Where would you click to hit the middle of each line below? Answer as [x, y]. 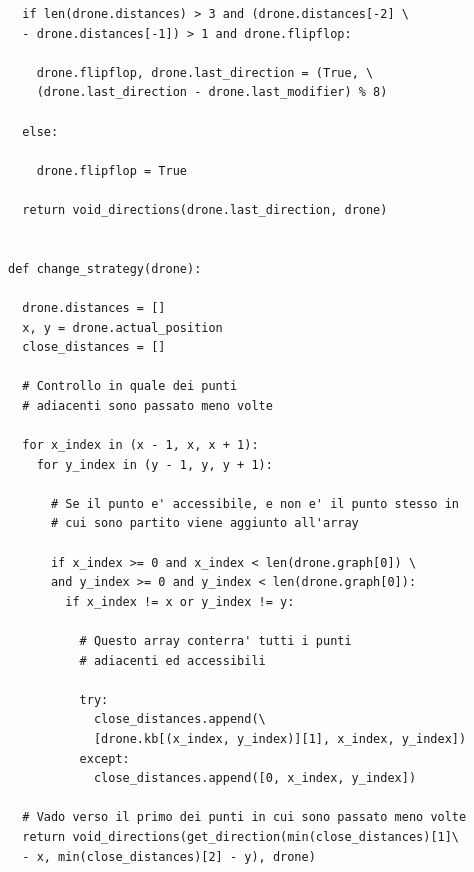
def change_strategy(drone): [105, 268]
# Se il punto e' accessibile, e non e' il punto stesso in [255, 503]
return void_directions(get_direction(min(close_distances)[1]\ [241, 836]
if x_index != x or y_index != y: [180, 601]
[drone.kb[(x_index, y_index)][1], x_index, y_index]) [280, 738]
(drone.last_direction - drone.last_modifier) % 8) [212, 92]
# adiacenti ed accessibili [172, 660]
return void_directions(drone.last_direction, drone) [205, 209]
